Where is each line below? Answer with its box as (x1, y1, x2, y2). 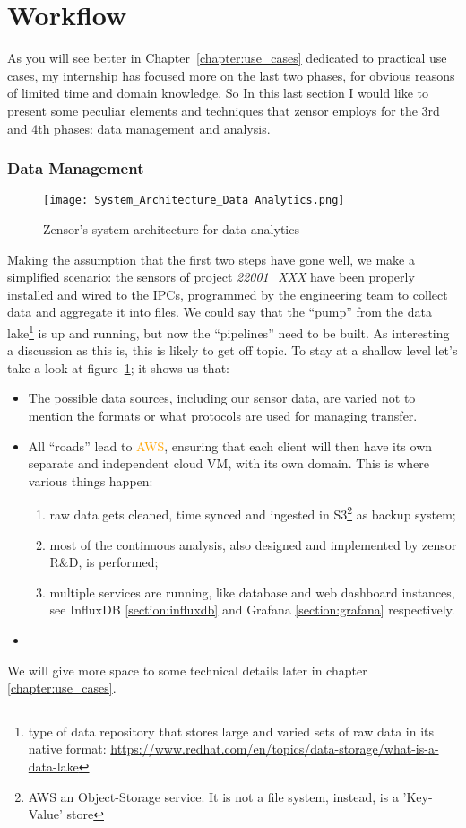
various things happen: (28, 471, 153, 490)
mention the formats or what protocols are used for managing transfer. (28, 405, 418, 424)
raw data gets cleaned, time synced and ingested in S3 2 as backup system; (49, 502, 456, 523)
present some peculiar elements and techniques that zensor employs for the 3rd (7, 100, 440, 119)
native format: (28, 739, 107, 758)
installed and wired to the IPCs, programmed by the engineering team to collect (7, 284, 448, 303)
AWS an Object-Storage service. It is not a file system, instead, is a (28, 787, 399, 806)
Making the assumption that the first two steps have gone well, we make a (7, 249, 415, 268)
